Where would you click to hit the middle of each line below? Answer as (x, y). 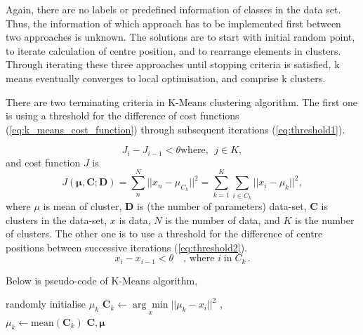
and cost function (43, 162)
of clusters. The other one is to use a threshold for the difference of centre (164, 234)
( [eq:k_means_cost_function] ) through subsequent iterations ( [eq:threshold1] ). (176, 129)
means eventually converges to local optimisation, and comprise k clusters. (166, 78)
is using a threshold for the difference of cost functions (123, 116)
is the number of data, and (223, 219)
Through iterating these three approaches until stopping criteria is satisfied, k (173, 64)
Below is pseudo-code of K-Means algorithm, (102, 280)
